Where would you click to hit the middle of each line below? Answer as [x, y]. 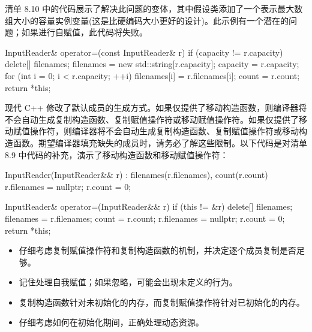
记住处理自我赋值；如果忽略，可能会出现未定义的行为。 [128, 282]
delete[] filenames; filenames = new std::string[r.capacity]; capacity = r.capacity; [152, 64]
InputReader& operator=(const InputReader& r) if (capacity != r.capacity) [144, 52]
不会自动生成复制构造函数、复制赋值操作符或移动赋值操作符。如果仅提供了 [152, 119]
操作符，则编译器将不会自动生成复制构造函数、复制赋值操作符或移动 [164, 131]
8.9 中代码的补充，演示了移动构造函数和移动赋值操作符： [117, 154]
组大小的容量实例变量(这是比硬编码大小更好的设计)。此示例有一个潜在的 [147, 20]
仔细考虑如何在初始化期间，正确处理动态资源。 [111, 322]
